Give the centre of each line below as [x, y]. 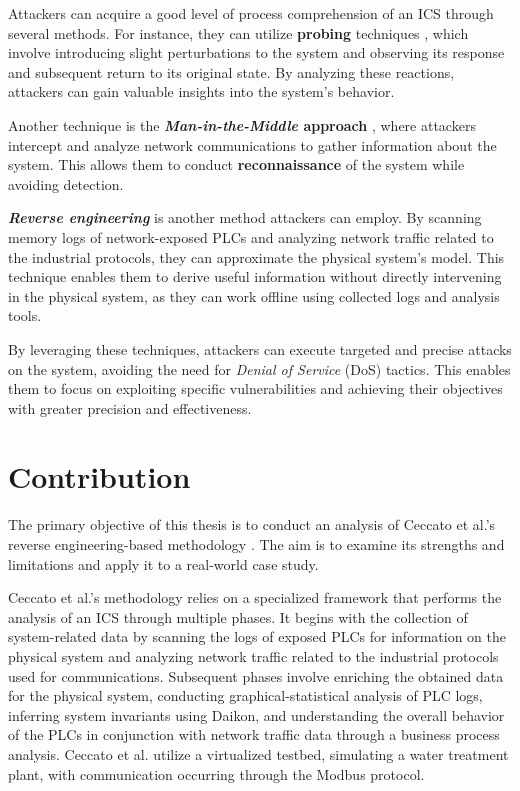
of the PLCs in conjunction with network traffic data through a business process [254, 734]
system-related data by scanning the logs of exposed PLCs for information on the [257, 636]
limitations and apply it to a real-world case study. [163, 563]
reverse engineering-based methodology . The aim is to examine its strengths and [256, 544]
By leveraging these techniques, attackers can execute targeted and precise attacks [260, 348]
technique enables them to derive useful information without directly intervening [255, 276]
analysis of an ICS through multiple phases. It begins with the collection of [238, 616]
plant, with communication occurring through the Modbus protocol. [216, 773]
